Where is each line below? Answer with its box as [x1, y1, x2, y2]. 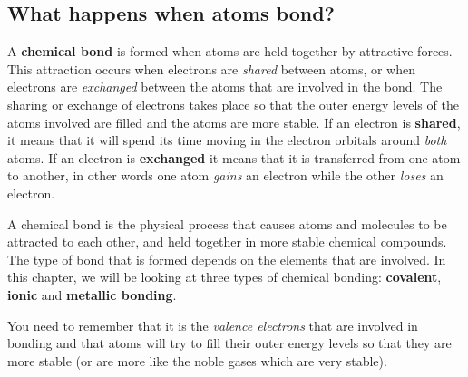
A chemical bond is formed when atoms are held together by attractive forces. [7, 42, 453, 61]
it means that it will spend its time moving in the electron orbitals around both [7, 130, 447, 150]
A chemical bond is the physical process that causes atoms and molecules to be [7, 214, 447, 233]
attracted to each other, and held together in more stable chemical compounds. [7, 232, 447, 251]
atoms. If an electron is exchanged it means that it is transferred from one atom [7, 148, 461, 167]
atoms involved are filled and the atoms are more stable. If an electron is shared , [7, 112, 461, 131]
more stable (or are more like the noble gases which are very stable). [7, 351, 387, 370]
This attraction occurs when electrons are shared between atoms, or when [7, 59, 416, 78]
